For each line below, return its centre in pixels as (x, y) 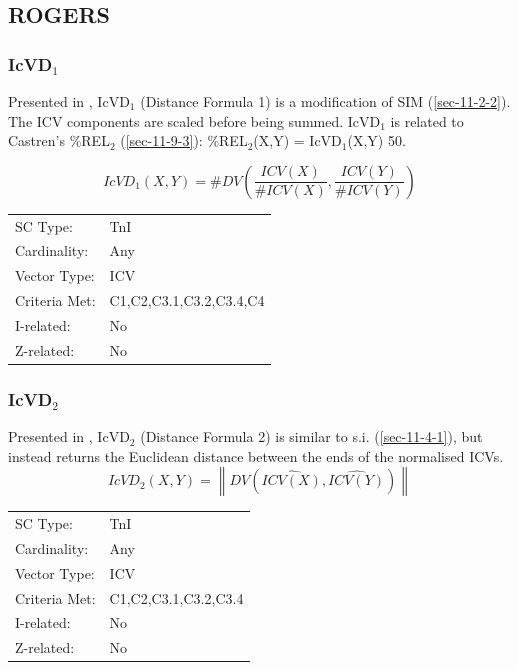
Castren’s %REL (59, 140)
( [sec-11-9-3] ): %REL (184, 140)
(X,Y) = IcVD (297, 140)
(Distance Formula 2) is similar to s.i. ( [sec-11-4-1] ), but (311, 436)
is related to (427, 120)
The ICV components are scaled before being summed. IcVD (194, 120)
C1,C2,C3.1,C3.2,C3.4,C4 (187, 300)
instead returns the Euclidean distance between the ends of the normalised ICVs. (256, 455)
